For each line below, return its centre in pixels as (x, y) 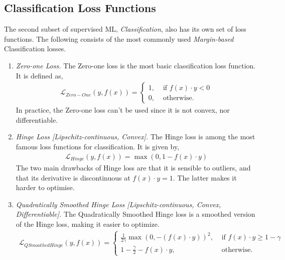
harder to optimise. (45, 187)
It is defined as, (39, 75)
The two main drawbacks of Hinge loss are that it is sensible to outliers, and (133, 168)
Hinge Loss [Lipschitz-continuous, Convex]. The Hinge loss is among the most (135, 137)
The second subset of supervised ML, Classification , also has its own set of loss (125, 29)
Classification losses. (35, 49)
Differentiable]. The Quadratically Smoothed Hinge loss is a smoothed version (135, 214)
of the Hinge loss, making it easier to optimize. (88, 224)
